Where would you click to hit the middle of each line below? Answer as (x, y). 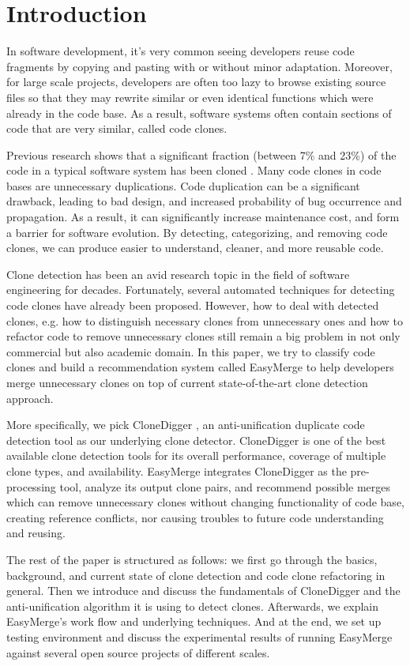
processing (31, 486)
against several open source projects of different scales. (138, 652)
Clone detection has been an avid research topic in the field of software (178, 274)
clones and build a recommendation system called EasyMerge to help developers (200, 367)
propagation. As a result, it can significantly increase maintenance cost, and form (203, 217)
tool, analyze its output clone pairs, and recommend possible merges (225, 486)
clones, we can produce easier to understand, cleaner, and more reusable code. (195, 248)
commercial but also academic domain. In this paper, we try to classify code (191, 351)
